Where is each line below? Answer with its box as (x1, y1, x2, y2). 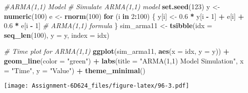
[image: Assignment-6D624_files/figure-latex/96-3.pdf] (4, 82, 189, 90)
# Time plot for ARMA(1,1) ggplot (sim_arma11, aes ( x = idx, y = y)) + (4, 46, 229, 56)
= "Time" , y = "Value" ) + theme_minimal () (4, 65, 145, 75)
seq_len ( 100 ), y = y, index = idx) (4, 30, 109, 40)
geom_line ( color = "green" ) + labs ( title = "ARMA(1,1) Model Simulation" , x (4, 55, 244, 65)
